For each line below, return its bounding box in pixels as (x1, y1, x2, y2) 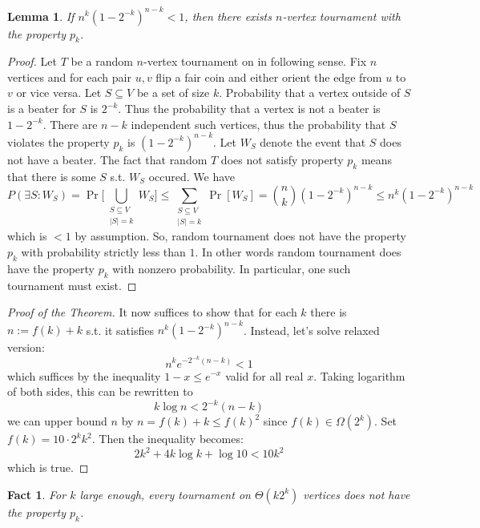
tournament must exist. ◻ (7, 276, 137, 293)
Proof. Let (7, 53, 57, 70)
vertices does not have (303, 486, 410, 502)
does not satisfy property (220, 151, 344, 167)
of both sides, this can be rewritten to (7, 383, 193, 400)
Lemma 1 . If (7, 7, 75, 24)
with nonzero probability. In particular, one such (112, 260, 351, 276)
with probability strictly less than (21, 244, 186, 260)
